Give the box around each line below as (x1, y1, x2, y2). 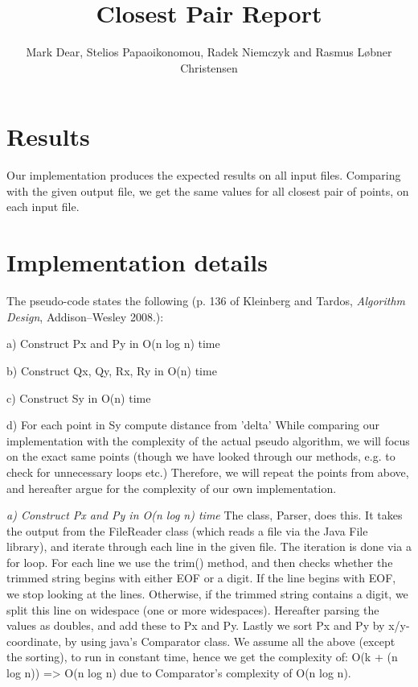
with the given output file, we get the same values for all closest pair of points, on (6, 182, 409, 199)
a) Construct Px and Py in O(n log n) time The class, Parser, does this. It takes (6, 507, 403, 524)
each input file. (6, 198, 80, 215)
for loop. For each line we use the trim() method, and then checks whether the (6, 553, 393, 570)
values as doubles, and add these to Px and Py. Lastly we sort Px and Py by (6, 617, 385, 634)
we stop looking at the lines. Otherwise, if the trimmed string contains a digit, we (6, 586, 408, 602)
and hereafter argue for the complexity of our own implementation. (6, 479, 337, 496)
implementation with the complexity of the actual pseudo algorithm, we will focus (6, 432, 410, 449)
